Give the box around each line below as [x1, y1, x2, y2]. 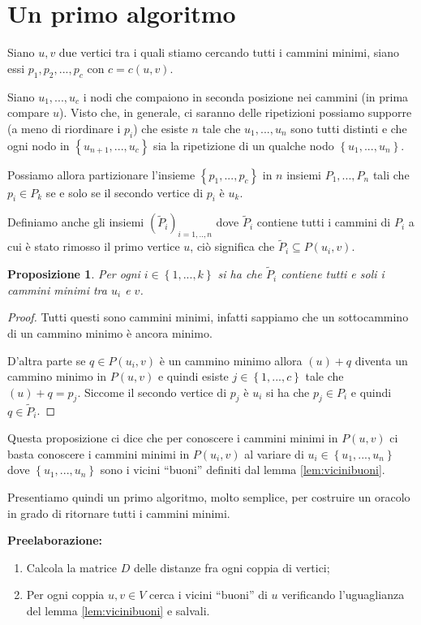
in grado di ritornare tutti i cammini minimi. [7, 504, 230, 521]
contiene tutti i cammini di [256, 213, 391, 231]
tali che [372, 166, 410, 183]
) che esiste [133, 119, 188, 136]
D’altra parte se [7, 351, 86, 369]
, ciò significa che [190, 238, 275, 255]
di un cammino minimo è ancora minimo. [7, 324, 213, 341]
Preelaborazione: [7, 532, 103, 549]
